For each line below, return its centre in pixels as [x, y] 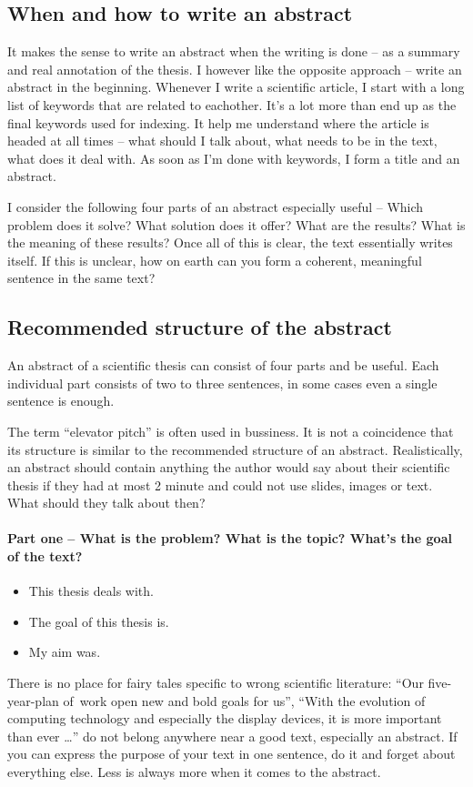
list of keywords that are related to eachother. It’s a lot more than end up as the [232, 104]
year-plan [33, 700]
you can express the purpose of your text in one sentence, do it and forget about [231, 754]
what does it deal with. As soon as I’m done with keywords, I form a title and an [234, 158]
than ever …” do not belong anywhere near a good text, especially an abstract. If [232, 736]
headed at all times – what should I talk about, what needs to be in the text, [222, 141]
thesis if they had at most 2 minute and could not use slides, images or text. [220, 484]
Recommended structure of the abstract [200, 327]
